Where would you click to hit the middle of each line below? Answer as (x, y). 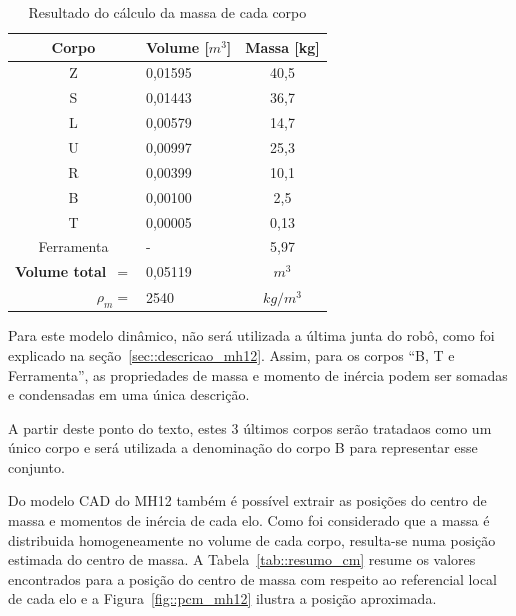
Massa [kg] (282, 46)
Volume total (61, 271)
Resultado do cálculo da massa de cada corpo (167, 12)
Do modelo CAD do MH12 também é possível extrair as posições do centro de (247, 500)
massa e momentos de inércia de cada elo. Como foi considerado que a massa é (249, 520)
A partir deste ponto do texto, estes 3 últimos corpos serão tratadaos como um (250, 427)
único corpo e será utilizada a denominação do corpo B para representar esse (243, 447)
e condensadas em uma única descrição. (129, 394)
